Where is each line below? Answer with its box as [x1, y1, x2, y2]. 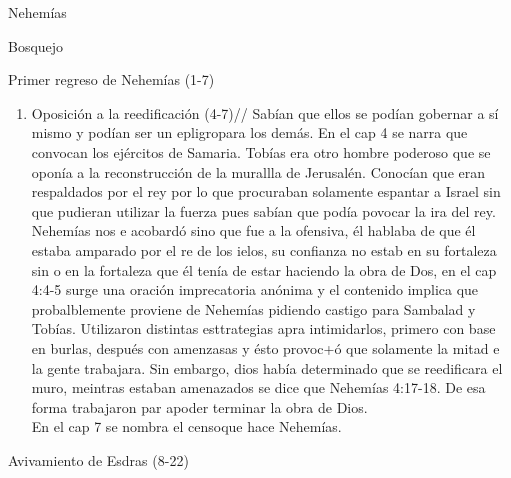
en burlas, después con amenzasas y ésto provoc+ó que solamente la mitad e [31, 337, 500, 358]
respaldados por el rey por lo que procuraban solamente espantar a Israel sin [31, 181, 501, 202]
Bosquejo [8, 35, 64, 56]
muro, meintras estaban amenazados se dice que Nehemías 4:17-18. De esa [31, 377, 486, 398]
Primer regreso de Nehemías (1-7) [8, 69, 215, 90]
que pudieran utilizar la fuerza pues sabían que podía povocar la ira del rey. [31, 200, 496, 221]
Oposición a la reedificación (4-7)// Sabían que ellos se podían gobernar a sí [31, 102, 499, 123]
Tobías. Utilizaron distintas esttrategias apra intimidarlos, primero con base [31, 318, 496, 339]
